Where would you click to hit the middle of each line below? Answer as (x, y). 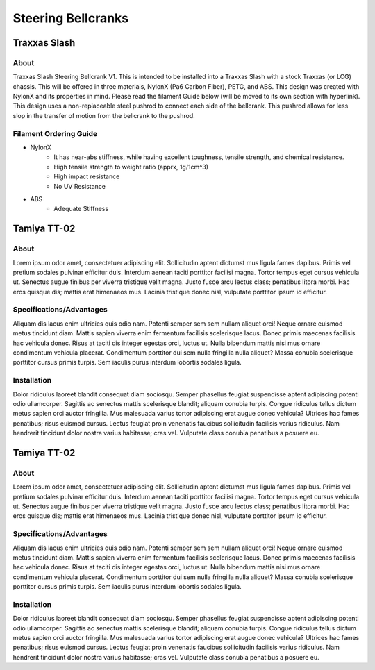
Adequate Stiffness (81, 209)
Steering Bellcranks (71, 18)
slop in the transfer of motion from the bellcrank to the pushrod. (104, 115)
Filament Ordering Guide (55, 133)
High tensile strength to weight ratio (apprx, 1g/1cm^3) (131, 167)
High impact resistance (87, 176)
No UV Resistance (80, 186)
